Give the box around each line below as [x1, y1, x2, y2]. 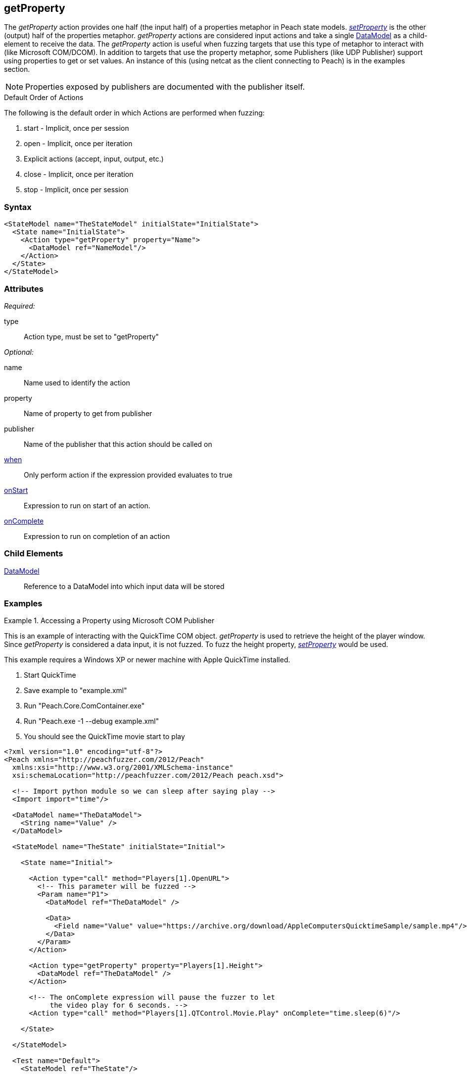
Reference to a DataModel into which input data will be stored [24, 582, 225, 591]
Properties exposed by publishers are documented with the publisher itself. [25, 82, 305, 92]
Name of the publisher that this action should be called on [24, 439, 212, 448]
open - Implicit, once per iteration [24, 139, 133, 148]
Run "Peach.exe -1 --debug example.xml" [24, 717, 159, 726]
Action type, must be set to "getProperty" [24, 332, 159, 341]
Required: [4, 301, 35, 310]
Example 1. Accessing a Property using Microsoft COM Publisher [4, 616, 215, 625]
